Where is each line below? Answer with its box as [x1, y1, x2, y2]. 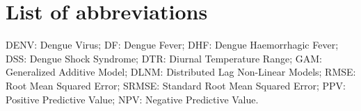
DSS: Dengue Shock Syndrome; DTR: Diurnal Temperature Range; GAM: [6, 51, 322, 65]
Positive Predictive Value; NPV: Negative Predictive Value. [6, 92, 259, 106]
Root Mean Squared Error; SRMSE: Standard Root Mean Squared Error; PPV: [6, 78, 346, 92]
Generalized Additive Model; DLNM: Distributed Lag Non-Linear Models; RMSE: [6, 65, 356, 79]
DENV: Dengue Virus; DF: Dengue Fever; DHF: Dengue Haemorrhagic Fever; [6, 37, 339, 52]
